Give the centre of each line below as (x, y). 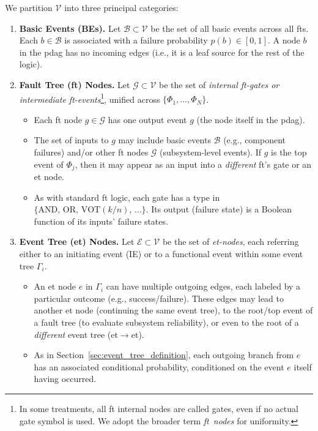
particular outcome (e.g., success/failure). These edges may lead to (159, 298)
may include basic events (165, 140)
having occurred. (65, 379)
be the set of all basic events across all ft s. (230, 28)
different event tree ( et (76, 334)
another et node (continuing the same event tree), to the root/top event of (173, 310)
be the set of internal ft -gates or (219, 84)
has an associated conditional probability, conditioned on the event (159, 366)
